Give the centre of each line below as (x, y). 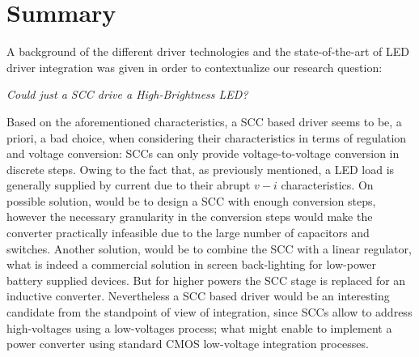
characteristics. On (327, 185)
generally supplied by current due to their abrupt (129, 185)
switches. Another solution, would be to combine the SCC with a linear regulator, (209, 248)
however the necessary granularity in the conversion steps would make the (190, 217)
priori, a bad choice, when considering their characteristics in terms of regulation (207, 137)
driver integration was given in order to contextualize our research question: (195, 67)
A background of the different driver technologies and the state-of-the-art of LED (208, 51)
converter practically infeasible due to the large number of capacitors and (188, 233)
